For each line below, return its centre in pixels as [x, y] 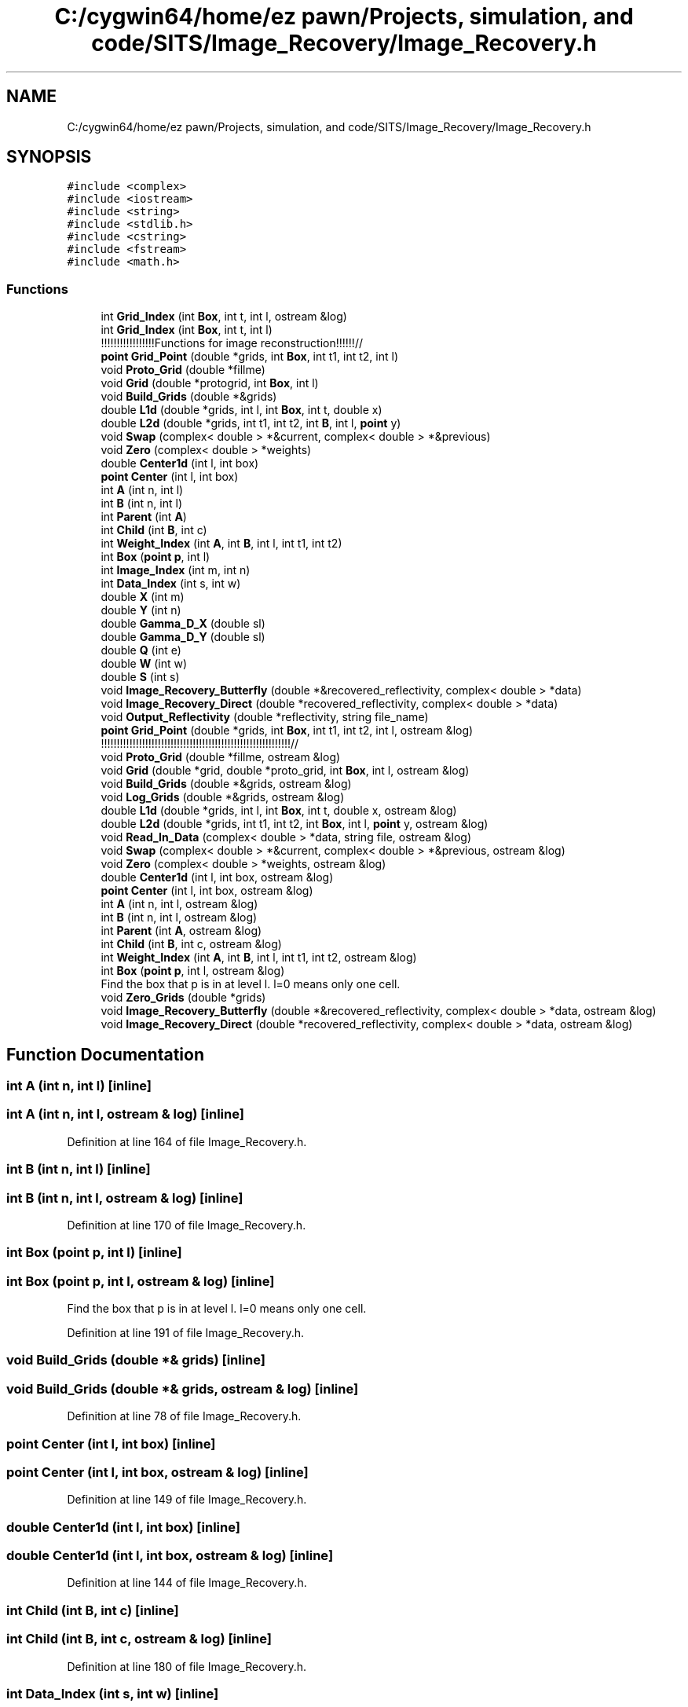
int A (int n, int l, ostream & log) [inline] [125, 1114]
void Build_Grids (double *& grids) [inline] [136, 1360]
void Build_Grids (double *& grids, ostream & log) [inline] [183, 1388]
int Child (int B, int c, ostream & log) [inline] [139, 1639]
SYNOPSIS [49, 157]
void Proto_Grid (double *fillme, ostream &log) [221, 757]
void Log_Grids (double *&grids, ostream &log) [223, 797]
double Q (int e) [141, 650]
